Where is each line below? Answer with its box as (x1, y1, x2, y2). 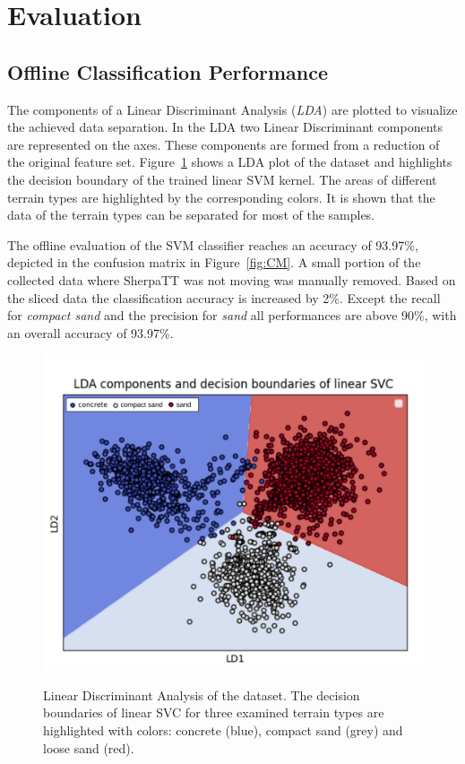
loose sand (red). (43, 738, 134, 757)
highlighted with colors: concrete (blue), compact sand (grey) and (43, 721, 403, 740)
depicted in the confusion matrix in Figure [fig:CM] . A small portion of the (7, 253, 421, 272)
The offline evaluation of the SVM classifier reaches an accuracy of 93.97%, (7, 235, 418, 254)
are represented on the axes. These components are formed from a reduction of (7, 135, 440, 153)
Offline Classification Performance (7, 57, 328, 85)
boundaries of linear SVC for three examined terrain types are (43, 703, 384, 722)
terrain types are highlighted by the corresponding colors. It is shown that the (7, 187, 435, 206)
